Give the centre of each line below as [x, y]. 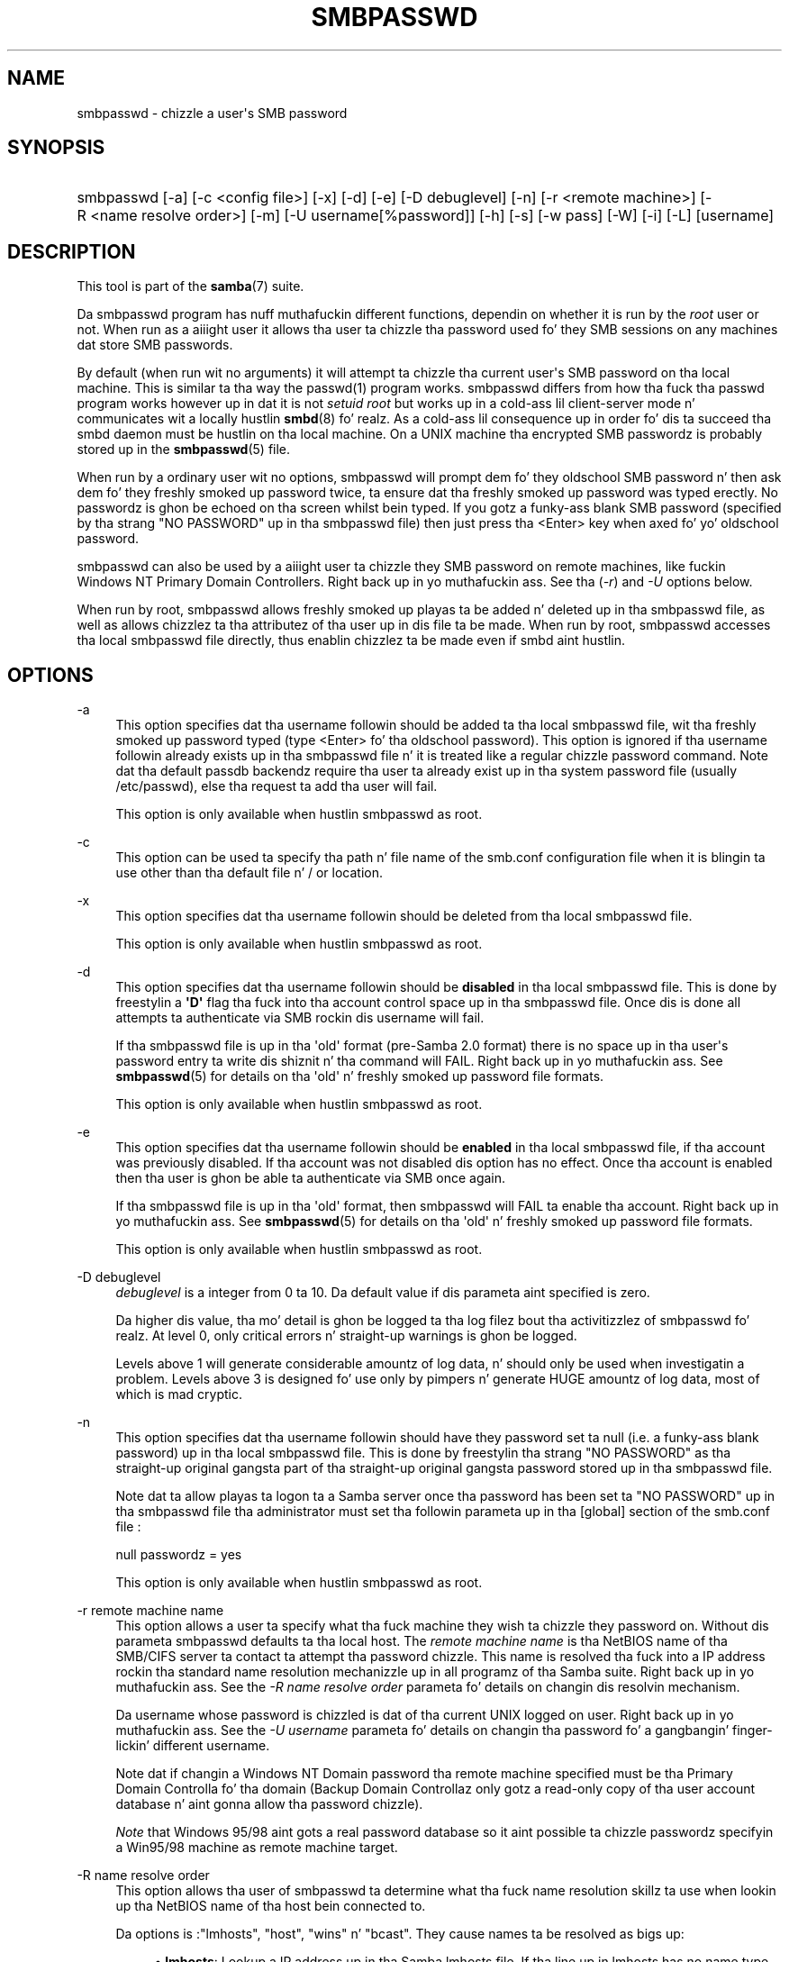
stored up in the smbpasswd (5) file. [184, 450]
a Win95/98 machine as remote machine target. [257, 1848]
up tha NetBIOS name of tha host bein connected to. [271, 1906]
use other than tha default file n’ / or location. [249, 873]
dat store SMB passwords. [155, 345]
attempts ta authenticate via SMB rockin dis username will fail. [300, 1018]
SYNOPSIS [56, 148]
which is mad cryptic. [179, 1394]
